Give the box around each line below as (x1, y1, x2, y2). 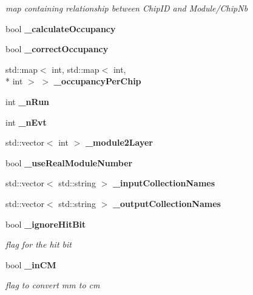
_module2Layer (85, 136, 153, 149)
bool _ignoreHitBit (5, 217, 86, 230)
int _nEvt (5, 115, 47, 128)
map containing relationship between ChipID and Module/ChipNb (5, 2, 248, 14)
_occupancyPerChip (53, 75, 141, 87)
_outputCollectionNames (112, 197, 221, 209)
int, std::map (52, 63, 100, 75)
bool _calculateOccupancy (5, 22, 116, 35)
